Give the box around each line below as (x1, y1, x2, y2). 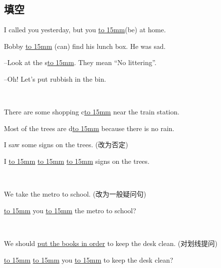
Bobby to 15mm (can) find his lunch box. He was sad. (4, 41, 166, 51)
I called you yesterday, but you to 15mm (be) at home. (4, 24, 166, 35)
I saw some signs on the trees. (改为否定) (4, 139, 128, 150)
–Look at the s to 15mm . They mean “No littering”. (4, 57, 156, 67)
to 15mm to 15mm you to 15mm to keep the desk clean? (4, 254, 174, 265)
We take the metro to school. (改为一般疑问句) (4, 189, 146, 199)
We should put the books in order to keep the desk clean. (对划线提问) (4, 238, 218, 248)
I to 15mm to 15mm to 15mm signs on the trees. (4, 156, 150, 166)
